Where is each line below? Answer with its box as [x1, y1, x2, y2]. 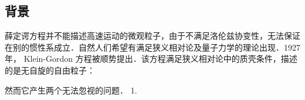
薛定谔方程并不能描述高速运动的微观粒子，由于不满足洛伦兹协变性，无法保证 [5, 29, 300, 42]
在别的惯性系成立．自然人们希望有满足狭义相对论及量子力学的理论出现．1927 [5, 41, 300, 53]
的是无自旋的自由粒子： [5, 64, 95, 76]
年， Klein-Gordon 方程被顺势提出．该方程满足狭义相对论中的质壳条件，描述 [5, 52, 297, 65]
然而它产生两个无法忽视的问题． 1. [5, 84, 137, 96]
